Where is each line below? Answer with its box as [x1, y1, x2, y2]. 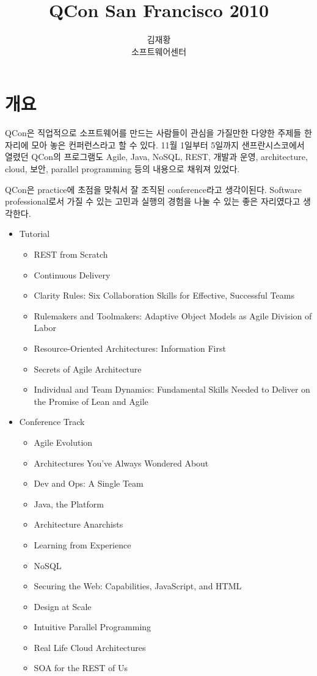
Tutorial [19, 227, 50, 240]
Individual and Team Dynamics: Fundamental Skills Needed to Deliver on [34, 383, 310, 396]
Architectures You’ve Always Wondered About [34, 456, 209, 469]
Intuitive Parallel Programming [34, 620, 151, 633]
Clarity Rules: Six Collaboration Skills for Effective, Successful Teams [34, 289, 294, 302]
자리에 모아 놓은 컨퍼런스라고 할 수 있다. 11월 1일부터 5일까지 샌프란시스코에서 [5, 138, 305, 151]
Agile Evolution [34, 435, 93, 448]
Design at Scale [34, 600, 92, 612]
